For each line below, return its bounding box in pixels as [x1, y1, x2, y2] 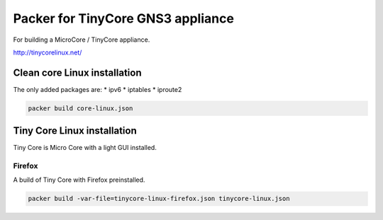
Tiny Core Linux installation [13, 125, 138, 137]
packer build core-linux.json [28, 104, 133, 112]
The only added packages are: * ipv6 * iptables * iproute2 [13, 85, 182, 93]
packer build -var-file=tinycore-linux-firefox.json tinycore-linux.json [28, 195, 290, 203]
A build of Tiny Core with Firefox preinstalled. [13, 175, 145, 184]
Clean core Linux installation [13, 66, 142, 79]
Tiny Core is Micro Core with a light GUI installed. [13, 144, 157, 152]
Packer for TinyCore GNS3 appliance [13, 11, 234, 26]
